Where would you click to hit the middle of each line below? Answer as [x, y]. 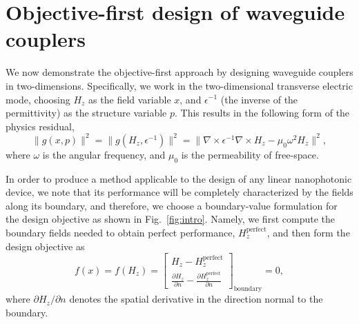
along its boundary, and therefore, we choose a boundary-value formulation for [172, 205]
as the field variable [130, 99]
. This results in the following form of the [262, 113]
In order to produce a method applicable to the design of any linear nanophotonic [179, 178]
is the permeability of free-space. [250, 154]
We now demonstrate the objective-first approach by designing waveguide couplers [179, 72]
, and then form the [308, 232]
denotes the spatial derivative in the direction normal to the [196, 299]
